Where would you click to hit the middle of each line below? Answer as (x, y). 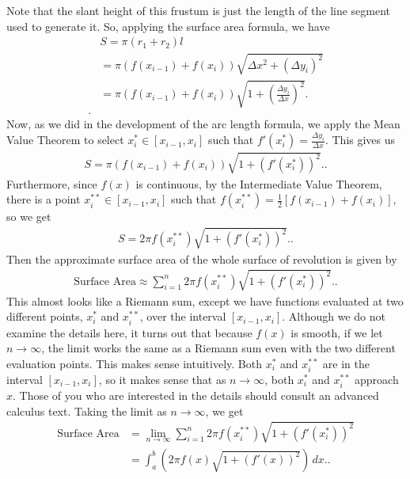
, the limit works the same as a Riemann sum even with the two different (218, 348)
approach (377, 379)
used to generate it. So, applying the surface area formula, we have (168, 26)
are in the (346, 363)
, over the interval (183, 316)
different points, (45, 316)
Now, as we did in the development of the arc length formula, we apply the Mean (203, 124)
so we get (29, 217)
